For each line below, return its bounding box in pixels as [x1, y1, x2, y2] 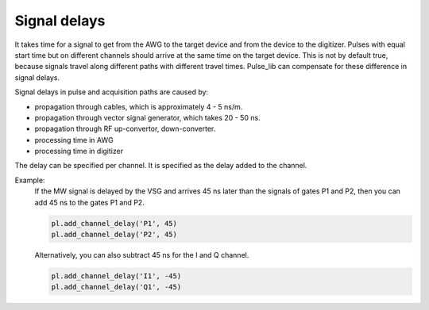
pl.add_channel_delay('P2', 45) [51, 230, 178, 239]
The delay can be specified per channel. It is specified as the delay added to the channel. [14, 161, 307, 170]
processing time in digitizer [34, 147, 123, 156]
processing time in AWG [34, 135, 114, 144]
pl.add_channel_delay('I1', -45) [51, 271, 182, 281]
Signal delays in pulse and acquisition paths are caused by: [14, 87, 209, 97]
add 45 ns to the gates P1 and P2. [34, 197, 145, 207]
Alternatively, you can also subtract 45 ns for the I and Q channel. [34, 250, 249, 259]
